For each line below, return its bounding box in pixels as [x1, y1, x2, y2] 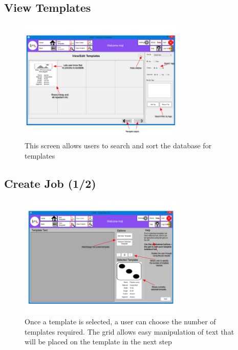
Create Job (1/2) [4, 175, 96, 191]
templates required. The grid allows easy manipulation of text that [25, 326, 234, 337]
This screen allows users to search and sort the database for [25, 140, 212, 151]
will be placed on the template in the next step [25, 336, 172, 347]
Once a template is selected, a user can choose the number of [25, 316, 216, 326]
